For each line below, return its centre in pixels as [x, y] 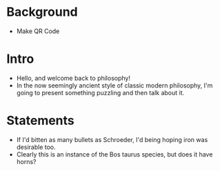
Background [42, 12]
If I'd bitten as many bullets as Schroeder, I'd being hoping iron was [112, 139]
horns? [26, 161]
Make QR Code [38, 31]
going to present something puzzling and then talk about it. [100, 92]
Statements [41, 121]
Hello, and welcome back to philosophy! [73, 78]
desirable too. [36, 147]
